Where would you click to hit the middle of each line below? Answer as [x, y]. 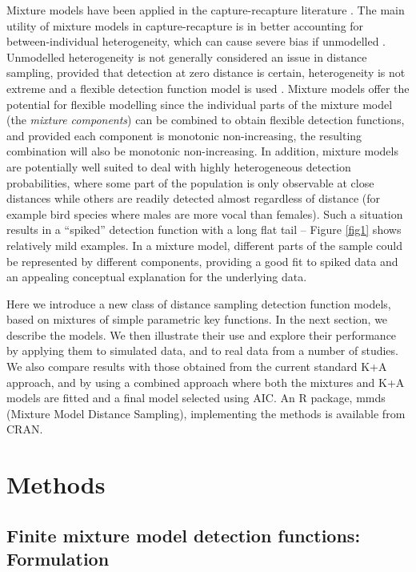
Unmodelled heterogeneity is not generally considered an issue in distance [187, 56]
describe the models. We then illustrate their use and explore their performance [202, 334]
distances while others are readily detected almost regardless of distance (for [194, 198]
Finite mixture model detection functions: [184, 535]
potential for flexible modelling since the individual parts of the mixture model [200, 104]
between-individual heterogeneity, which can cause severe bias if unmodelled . [196, 41]
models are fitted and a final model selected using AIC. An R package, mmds [196, 398]
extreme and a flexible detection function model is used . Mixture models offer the [208, 88]
